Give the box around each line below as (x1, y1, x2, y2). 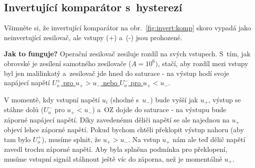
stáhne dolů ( (4, 104, 44, 115)
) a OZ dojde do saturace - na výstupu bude (92, 104, 227, 115)
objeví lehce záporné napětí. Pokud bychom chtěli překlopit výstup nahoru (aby (4, 124, 244, 134)
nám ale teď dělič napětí (172, 134, 246, 144)
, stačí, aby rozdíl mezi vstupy (157, 58, 249, 68)
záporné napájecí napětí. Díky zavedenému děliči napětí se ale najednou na (4, 114, 229, 124)
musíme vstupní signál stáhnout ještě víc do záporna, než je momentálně (4, 153, 222, 164)
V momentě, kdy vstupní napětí (4, 94, 100, 104)
